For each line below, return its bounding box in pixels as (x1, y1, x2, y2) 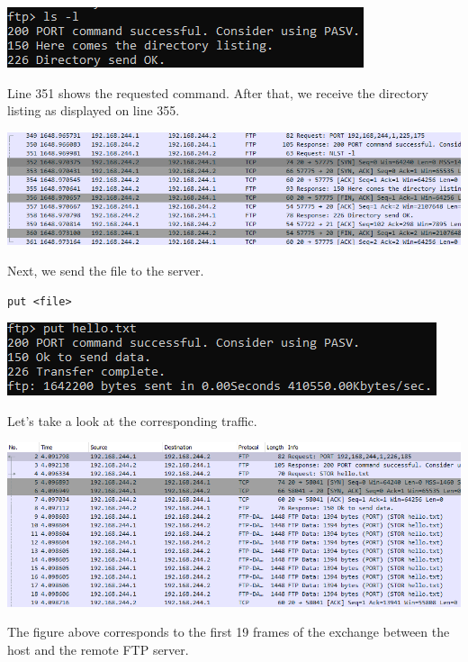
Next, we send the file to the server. (7, 260, 204, 279)
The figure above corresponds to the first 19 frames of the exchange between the (7, 622, 450, 641)
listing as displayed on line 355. (7, 101, 180, 120)
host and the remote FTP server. (7, 640, 189, 659)
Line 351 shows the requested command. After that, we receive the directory (7, 83, 429, 102)
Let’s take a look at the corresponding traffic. (7, 411, 257, 430)
